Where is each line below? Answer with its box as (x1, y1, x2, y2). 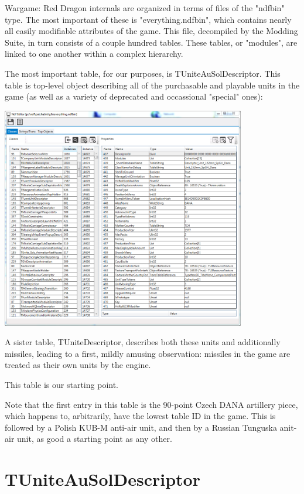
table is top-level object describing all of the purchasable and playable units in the (5, 79, 300, 91)
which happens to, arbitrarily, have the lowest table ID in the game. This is (5, 410, 276, 422)
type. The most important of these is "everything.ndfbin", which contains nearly (5, 13, 292, 25)
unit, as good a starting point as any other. (17, 432, 172, 445)
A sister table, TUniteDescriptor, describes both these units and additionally (5, 336, 281, 348)
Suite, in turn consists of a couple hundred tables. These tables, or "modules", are (5, 36, 298, 48)
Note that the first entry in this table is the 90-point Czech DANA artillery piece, (5, 398, 298, 410)
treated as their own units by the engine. (5, 359, 151, 371)
